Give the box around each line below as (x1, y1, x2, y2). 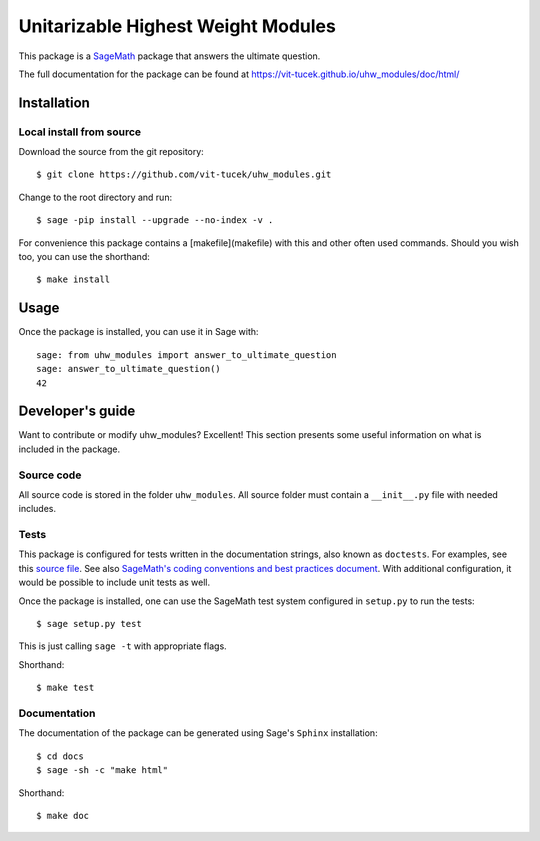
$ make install (36, 274, 111, 285)
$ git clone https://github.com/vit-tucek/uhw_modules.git (36, 169, 332, 180)
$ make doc (36, 810, 90, 821)
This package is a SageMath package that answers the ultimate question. (18, 50, 321, 62)
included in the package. (18, 443, 121, 455)
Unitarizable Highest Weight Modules (18, 15, 337, 37)
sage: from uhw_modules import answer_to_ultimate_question (36, 349, 337, 360)
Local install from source (18, 125, 142, 139)
